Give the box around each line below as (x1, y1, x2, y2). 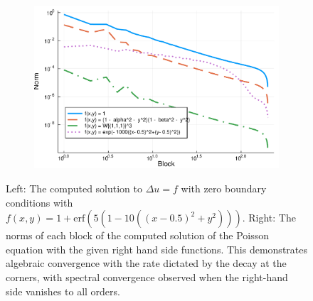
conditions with (6, 195, 73, 209)
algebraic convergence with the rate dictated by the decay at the (6, 256, 287, 270)
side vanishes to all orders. (6, 283, 120, 298)
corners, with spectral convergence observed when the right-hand (6, 270, 288, 284)
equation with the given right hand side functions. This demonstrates (6, 241, 307, 256)
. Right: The (242, 210, 296, 225)
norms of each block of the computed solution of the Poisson (6, 228, 269, 243)
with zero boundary (181, 181, 267, 196)
